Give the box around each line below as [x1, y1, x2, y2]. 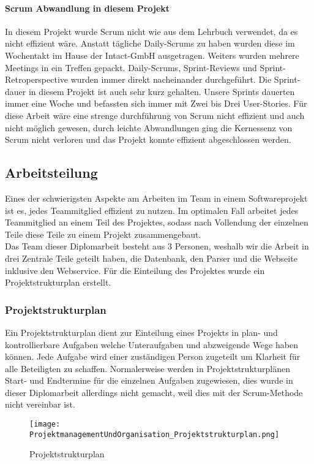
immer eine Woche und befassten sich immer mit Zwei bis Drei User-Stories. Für [5, 97, 307, 110]
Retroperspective [5, 73, 69, 86]
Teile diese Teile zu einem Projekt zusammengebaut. [5, 227, 201, 240]
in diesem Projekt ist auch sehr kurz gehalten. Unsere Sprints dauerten [28, 85, 295, 97]
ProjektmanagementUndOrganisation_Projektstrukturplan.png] [29, 430, 280, 439]
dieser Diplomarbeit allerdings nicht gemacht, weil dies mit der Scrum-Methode [5, 386, 303, 398]
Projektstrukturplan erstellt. [5, 276, 111, 289]
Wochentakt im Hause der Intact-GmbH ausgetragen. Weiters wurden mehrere [5, 48, 299, 61]
